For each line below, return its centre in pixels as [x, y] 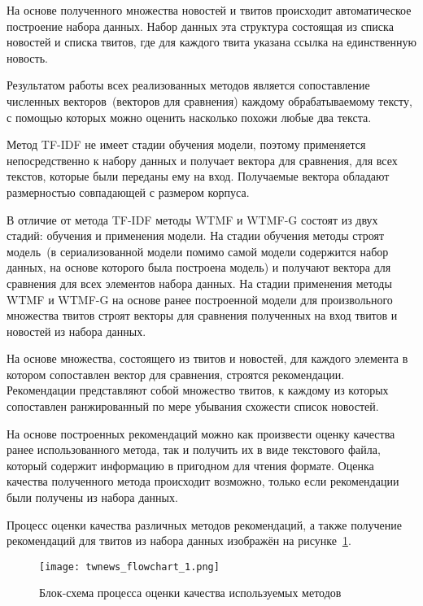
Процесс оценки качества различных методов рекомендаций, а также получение [204, 524]
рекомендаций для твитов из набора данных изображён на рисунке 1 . [179, 541]
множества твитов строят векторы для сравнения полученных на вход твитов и [202, 315]
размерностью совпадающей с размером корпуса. [128, 192]
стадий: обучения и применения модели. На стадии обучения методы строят [196, 235]
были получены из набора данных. [92, 497]
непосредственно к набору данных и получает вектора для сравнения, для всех [202, 160]
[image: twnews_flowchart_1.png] [129, 567]
